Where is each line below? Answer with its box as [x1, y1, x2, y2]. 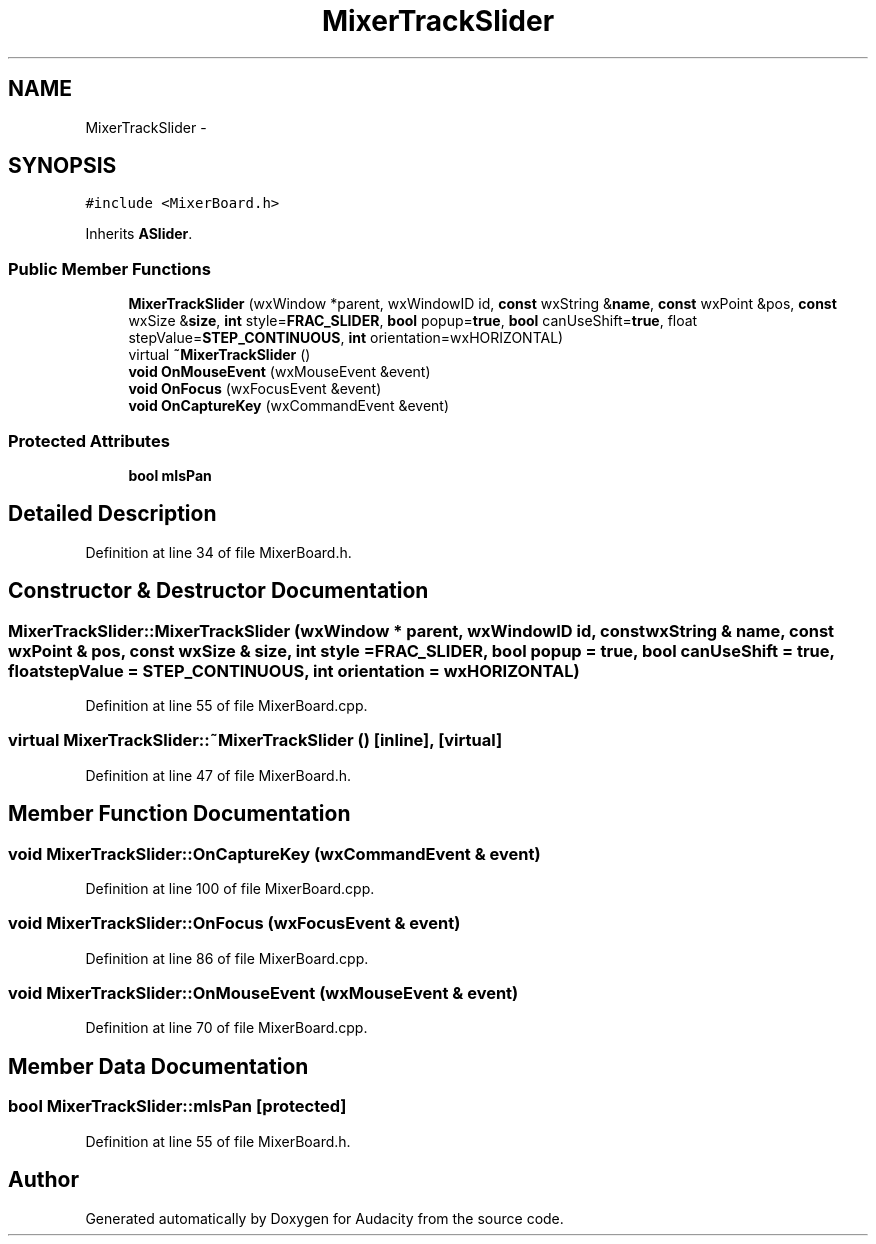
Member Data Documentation [8, 1053, 309, 1079]
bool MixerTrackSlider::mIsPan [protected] [8, 1096, 347, 1117]
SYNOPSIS [8, 153, 117, 179]
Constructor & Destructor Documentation [8, 578, 429, 604]
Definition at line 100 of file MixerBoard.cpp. [85, 879, 375, 897]
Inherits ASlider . [85, 225, 193, 243]
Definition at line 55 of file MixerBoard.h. [85, 1132, 351, 1150]
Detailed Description [8, 501, 217, 527]
